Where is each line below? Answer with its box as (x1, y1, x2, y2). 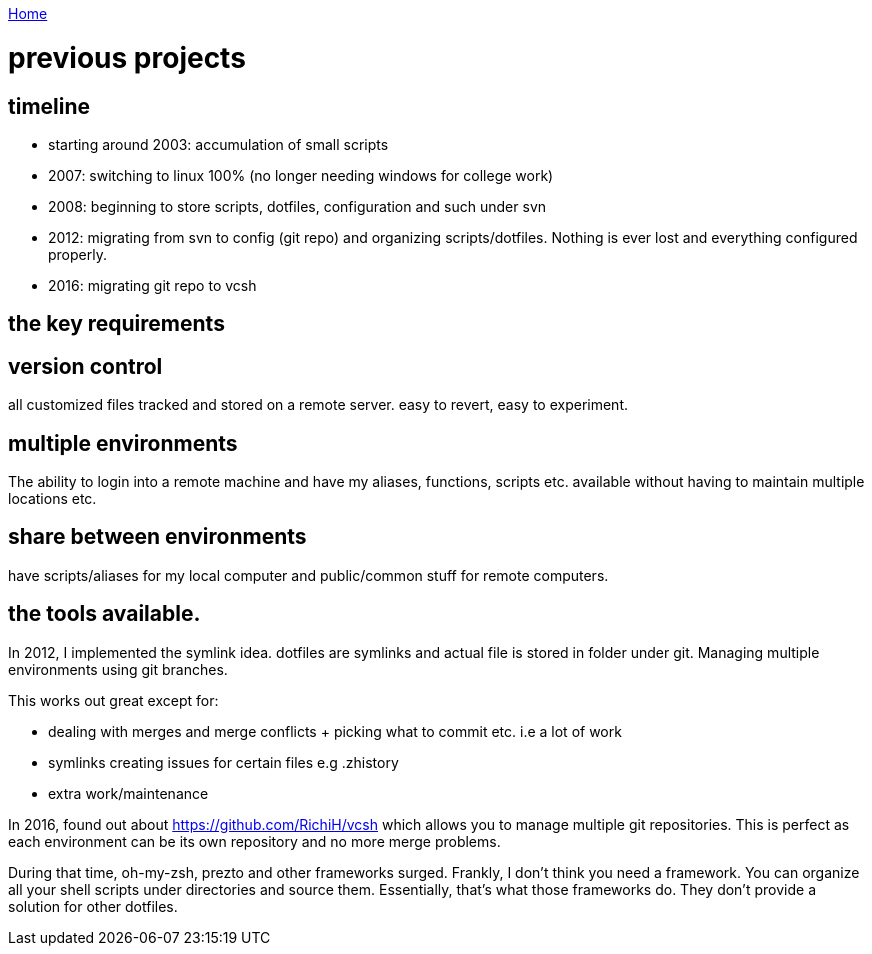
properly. (48, 245, 107, 263)
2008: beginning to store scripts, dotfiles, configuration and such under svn (48, 197, 547, 215)
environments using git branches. (8, 660, 228, 678)
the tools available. (8, 601, 201, 627)
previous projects (8, 40, 246, 75)
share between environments (8, 524, 307, 550)
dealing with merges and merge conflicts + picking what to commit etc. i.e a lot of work (48, 722, 622, 740)
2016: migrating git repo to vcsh (48, 276, 257, 294)
